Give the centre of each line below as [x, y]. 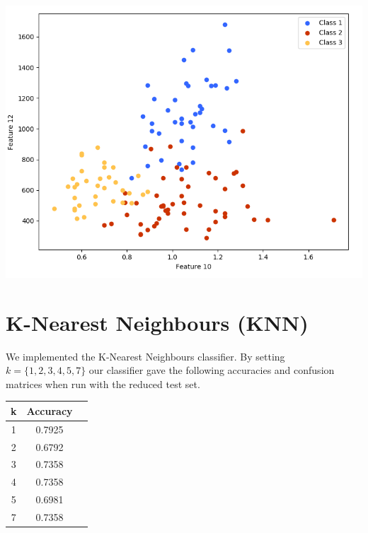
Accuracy [50, 410]
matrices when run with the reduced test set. [103, 383]
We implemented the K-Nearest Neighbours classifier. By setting [145, 356]
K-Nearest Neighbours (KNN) [157, 322]
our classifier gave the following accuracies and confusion [212, 370]
